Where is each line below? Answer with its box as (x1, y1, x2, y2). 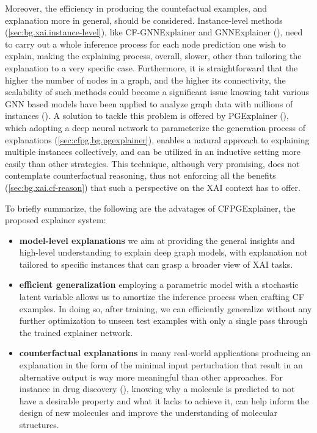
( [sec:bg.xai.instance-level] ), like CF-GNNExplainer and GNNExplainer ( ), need (5, 26, 303, 38)
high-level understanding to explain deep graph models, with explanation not (19, 246, 308, 259)
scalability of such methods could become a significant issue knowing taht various (5, 85, 309, 98)
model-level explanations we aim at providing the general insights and (19, 234, 295, 246)
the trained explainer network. (19, 326, 133, 338)
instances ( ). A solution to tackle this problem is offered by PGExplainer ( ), (5, 109, 289, 122)
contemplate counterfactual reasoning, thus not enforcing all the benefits (5, 169, 276, 182)
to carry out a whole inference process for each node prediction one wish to (5, 37, 286, 50)
